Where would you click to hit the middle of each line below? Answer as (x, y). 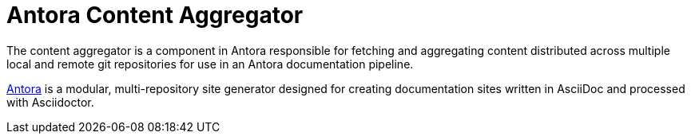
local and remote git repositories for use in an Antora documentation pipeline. (210, 64)
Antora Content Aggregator (155, 15)
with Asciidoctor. (50, 102)
